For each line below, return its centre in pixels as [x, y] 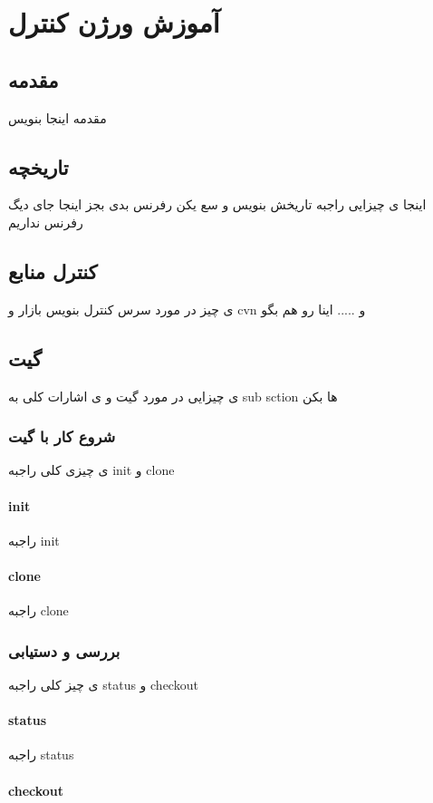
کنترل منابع [53, 271]
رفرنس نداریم [46, 222]
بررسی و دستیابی [64, 650]
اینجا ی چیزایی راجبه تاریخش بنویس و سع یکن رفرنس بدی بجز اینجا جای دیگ [217, 204]
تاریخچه [38, 166]
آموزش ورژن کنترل [114, 22]
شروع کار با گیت [62, 436]
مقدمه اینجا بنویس [58, 117]
